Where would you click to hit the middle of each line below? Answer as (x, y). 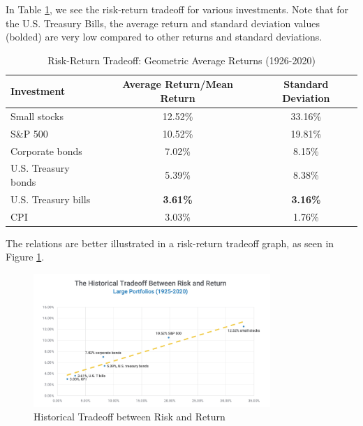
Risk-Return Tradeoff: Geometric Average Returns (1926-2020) (181, 60)
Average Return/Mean (178, 84)
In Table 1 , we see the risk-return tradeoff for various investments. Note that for (177, 9)
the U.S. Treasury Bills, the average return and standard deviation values (163, 23)
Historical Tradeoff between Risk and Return (129, 417)
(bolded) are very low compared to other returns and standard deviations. (164, 37)
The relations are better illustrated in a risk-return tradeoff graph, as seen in (170, 243)
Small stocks (37, 116)
